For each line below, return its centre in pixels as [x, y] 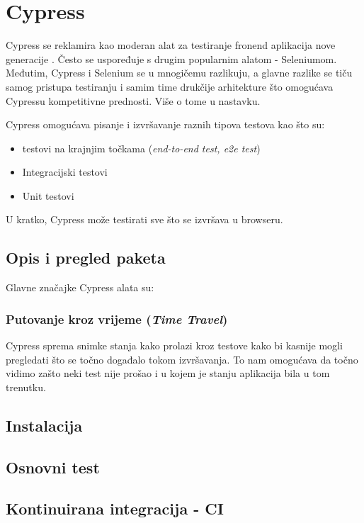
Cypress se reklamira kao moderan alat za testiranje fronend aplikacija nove [171, 45]
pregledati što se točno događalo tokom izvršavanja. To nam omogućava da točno [182, 359]
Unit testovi [48, 195]
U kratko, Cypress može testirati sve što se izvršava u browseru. [144, 219]
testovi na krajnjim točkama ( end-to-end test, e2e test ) [141, 148]
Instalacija [44, 425]
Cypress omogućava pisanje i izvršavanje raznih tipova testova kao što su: [165, 124]
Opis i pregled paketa [86, 258]
